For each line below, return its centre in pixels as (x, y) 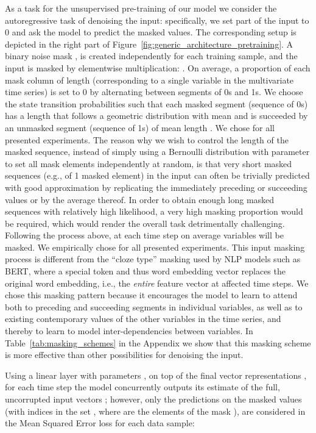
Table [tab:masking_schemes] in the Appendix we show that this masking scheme (158, 342)
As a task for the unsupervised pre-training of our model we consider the (141, 8)
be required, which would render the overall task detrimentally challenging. (145, 223)
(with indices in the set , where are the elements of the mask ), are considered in (155, 411)
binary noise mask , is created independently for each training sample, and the (151, 56)
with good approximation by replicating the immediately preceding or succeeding (156, 187)
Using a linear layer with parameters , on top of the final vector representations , (156, 375)
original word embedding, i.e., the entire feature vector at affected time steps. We (157, 283)
